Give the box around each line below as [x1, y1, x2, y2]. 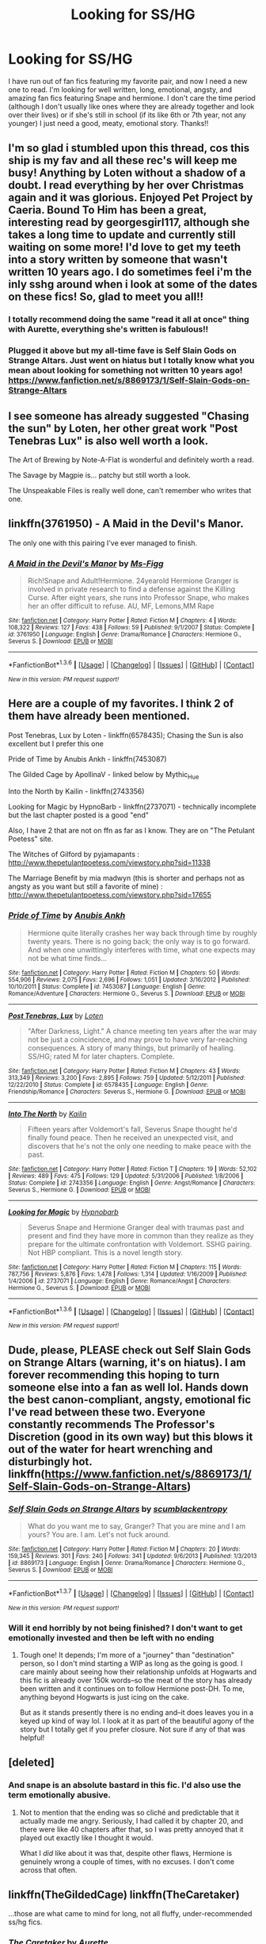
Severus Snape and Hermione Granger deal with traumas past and [27, 1223, 245, 1232]
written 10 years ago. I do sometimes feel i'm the [8, 266, 252, 279]
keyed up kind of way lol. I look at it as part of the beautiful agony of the [19, 1716, 255, 1725]
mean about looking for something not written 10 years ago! [8, 365, 243, 376]
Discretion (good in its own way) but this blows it [8, 1429, 253, 1444]
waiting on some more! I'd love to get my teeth [8, 240, 241, 254]
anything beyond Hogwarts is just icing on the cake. [19, 1692, 190, 1701]
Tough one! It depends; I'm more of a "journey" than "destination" [19, 1650, 235, 1659]
